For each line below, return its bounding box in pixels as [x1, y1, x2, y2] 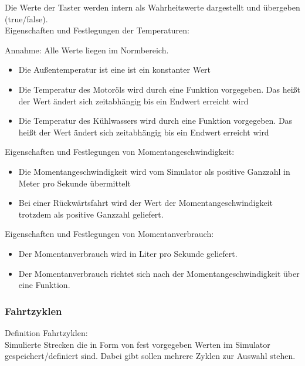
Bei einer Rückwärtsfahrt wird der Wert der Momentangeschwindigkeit [18, 196, 273, 209]
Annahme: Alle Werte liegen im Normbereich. [5, 43, 169, 56]
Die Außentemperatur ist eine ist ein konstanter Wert [18, 63, 211, 76]
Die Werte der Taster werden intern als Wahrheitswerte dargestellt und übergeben [5, 1, 300, 13]
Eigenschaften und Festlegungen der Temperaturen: [5, 24, 189, 36]
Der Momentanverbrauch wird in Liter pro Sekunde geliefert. [18, 247, 238, 259]
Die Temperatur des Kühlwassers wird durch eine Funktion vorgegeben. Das [18, 114, 293, 127]
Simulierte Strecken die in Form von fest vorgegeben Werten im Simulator [5, 338, 270, 350]
